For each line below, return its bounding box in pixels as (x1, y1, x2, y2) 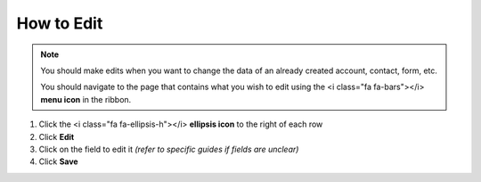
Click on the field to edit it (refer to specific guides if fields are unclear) (38, 144, 299, 154)
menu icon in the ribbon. (40, 94, 132, 104)
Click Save (38, 156, 79, 167)
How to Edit (16, 13, 103, 33)
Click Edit (38, 131, 75, 142)
